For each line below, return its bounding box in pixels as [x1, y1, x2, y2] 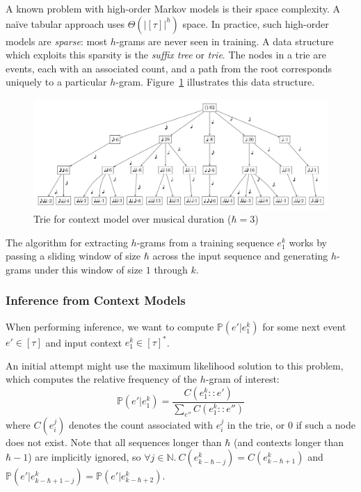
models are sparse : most [6, 33, 108, 48]
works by [289, 235, 328, 249]
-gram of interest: [205, 372, 280, 386]
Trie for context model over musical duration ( [33, 212, 232, 226]
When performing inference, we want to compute [6, 319, 214, 333]
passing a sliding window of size [6, 248, 141, 263]
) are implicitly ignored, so [28, 450, 141, 464]
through [154, 262, 188, 276]
